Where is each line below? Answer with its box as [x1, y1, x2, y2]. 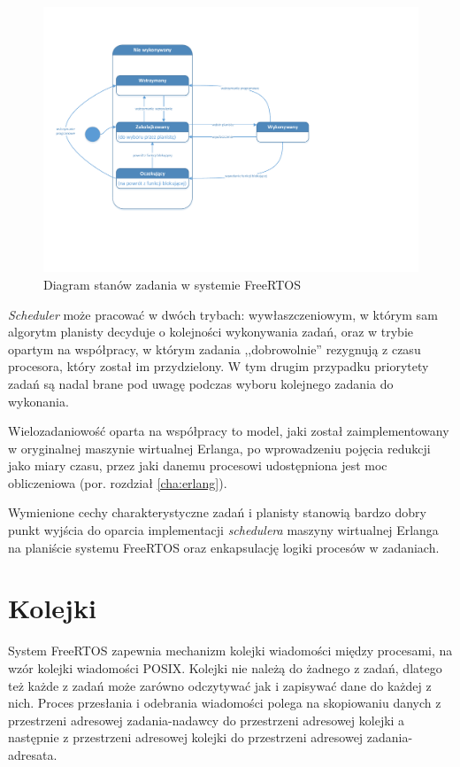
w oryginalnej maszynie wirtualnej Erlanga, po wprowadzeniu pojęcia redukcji [8, 438, 431, 457]
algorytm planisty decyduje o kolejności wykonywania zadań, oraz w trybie [8, 322, 414, 341]
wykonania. [8, 391, 69, 410]
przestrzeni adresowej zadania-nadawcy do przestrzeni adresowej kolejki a [8, 710, 405, 729]
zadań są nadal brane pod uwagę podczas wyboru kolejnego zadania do [8, 374, 394, 392]
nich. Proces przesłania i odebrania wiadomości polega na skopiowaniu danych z [8, 693, 441, 712]
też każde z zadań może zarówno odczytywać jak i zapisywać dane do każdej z [8, 676, 432, 694]
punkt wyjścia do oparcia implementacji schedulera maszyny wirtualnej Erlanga [8, 521, 439, 539]
